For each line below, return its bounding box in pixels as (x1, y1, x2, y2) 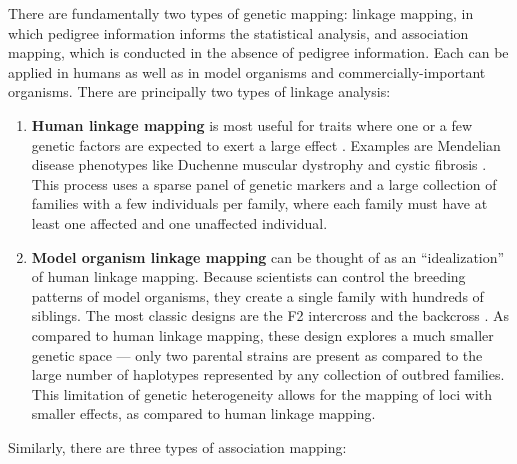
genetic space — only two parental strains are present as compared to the (31, 344, 483, 365)
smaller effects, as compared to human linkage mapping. (31, 403, 376, 424)
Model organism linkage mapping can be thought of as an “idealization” (31, 246, 505, 267)
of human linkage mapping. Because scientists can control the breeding (31, 266, 466, 287)
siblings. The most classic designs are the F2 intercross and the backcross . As (31, 305, 509, 326)
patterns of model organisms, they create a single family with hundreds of (31, 285, 484, 306)
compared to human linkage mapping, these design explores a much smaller (31, 324, 494, 345)
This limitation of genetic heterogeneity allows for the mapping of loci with (31, 383, 493, 404)
